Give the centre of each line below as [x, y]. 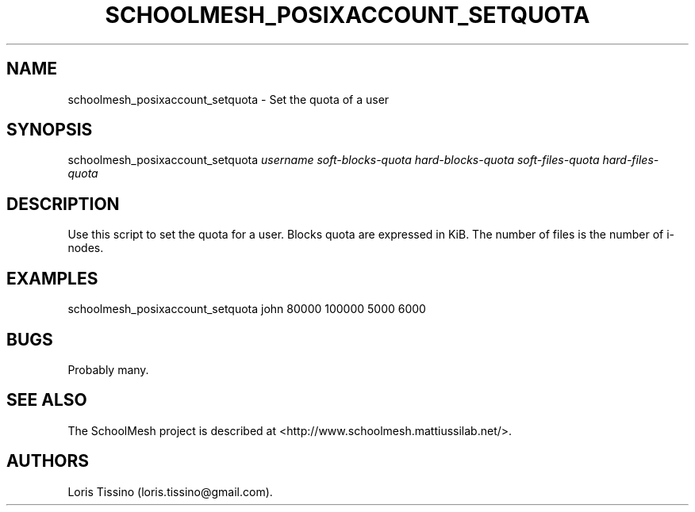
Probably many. [108, 369]
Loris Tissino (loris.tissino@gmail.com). [170, 491]
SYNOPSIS [50, 130]
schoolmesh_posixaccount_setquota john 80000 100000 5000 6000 [247, 309]
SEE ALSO [47, 400]
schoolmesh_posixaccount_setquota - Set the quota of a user [228, 99]
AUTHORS [48, 461]
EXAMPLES [52, 278]
